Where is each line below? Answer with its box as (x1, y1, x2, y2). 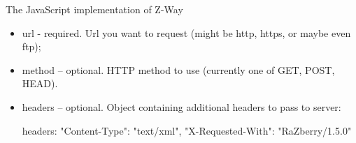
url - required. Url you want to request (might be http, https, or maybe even (22, 25, 351, 40)
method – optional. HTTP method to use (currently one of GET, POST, (22, 62, 335, 77)
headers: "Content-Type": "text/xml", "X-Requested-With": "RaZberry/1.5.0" (22, 123, 352, 137)
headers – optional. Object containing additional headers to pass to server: (22, 99, 341, 114)
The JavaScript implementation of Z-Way (6, 2, 183, 16)
